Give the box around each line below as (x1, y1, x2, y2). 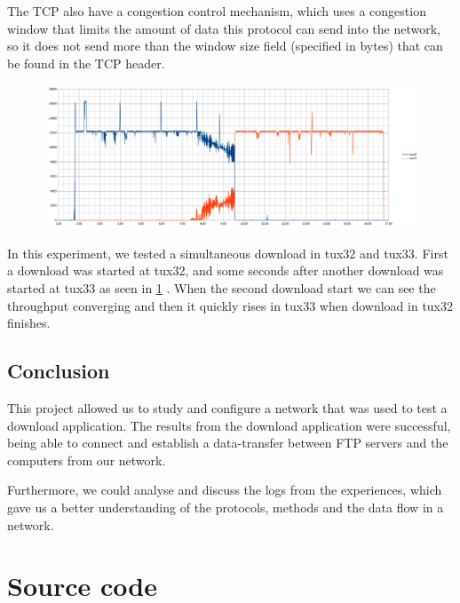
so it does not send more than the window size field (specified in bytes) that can (7, 36, 443, 55)
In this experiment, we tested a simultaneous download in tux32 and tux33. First (7, 243, 448, 262)
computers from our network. (7, 450, 166, 469)
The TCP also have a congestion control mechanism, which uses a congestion (7, 2, 426, 20)
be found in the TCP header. (7, 53, 165, 72)
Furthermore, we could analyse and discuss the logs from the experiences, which (7, 480, 442, 499)
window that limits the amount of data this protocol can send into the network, (7, 19, 440, 37)
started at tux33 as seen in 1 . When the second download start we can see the (7, 279, 436, 298)
